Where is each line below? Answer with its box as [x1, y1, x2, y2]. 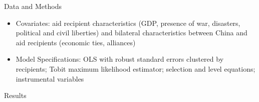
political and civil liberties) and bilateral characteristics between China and [16, 27, 247, 38]
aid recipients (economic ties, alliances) [16, 37, 136, 47]
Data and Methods [4, 1, 62, 11]
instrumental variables [16, 73, 84, 84]
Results [4, 90, 27, 101]
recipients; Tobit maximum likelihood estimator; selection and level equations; [16, 63, 255, 74]
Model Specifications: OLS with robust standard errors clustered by [16, 54, 224, 64]
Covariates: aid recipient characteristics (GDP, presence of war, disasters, [16, 17, 240, 28]
